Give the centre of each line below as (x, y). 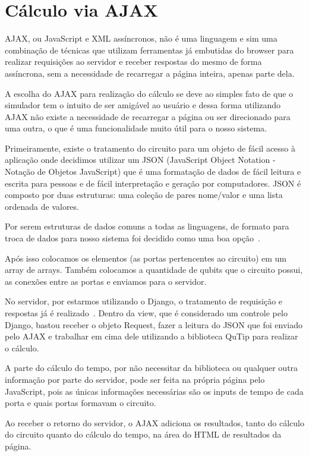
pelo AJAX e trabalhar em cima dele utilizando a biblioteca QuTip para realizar (152, 336)
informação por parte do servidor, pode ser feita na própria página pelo (135, 379)
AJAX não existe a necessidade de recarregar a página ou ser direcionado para (148, 116)
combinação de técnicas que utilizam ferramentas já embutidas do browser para (149, 50)
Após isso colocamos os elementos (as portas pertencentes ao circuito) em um (146, 258)
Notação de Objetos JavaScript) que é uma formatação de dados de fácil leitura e (153, 172)
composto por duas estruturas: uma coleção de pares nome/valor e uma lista (144, 195)
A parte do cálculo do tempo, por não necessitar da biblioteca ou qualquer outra (152, 368)
